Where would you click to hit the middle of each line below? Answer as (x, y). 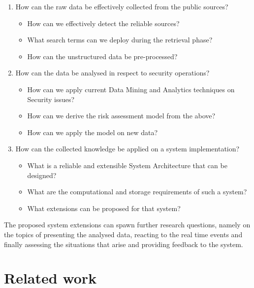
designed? (42, 175)
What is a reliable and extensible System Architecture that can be (127, 165)
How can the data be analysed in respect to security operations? (112, 73)
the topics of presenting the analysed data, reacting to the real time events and (123, 234)
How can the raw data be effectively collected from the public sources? (122, 6)
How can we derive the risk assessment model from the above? (121, 116)
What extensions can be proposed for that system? (104, 208)
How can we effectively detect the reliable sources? (103, 23)
